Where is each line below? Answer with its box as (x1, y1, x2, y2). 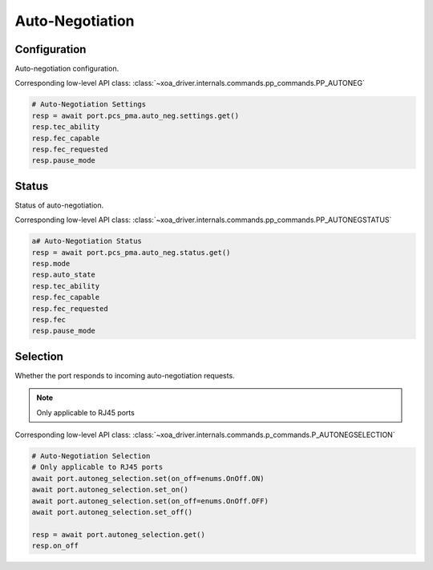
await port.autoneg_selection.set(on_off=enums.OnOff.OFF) (31, 496, 269, 505)
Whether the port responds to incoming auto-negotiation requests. (14, 370, 236, 380)
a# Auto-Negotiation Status (31, 236, 142, 246)
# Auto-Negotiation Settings (31, 100, 147, 109)
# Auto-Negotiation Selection (31, 451, 151, 461)
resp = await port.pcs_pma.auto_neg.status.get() (31, 248, 231, 257)
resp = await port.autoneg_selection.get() (31, 530, 206, 539)
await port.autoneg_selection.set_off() (31, 507, 192, 516)
